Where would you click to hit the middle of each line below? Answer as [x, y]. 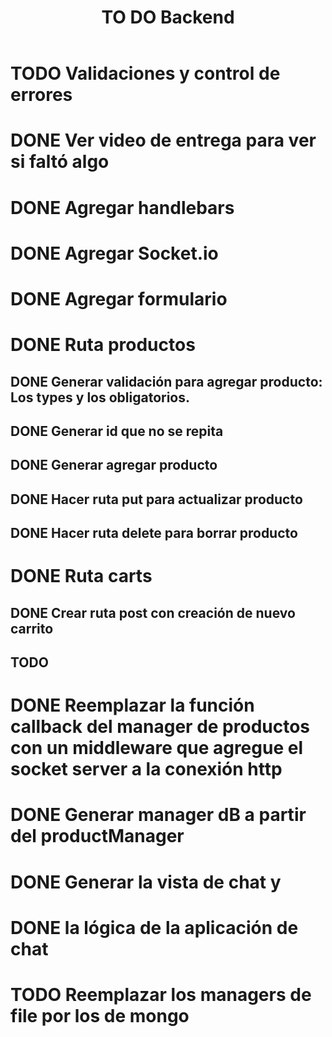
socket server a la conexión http [146, 769]
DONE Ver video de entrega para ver [163, 140]
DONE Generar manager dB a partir [158, 815]
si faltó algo [60, 162]
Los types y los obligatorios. [100, 397]
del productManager [97, 836]
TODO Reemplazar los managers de [161, 994]
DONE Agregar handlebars [122, 207]
